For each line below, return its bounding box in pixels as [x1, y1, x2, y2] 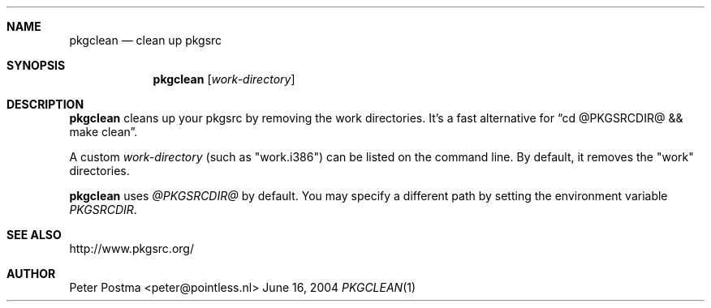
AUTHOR [6, 267, 56, 280]
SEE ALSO [6, 228, 62, 242]
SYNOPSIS [6, 58, 66, 72]
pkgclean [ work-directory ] [153, 72, 295, 86]
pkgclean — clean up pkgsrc [69, 33, 222, 47]
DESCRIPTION [6, 97, 84, 111]
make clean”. [69, 125, 138, 139]
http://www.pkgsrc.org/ [69, 242, 194, 255]
